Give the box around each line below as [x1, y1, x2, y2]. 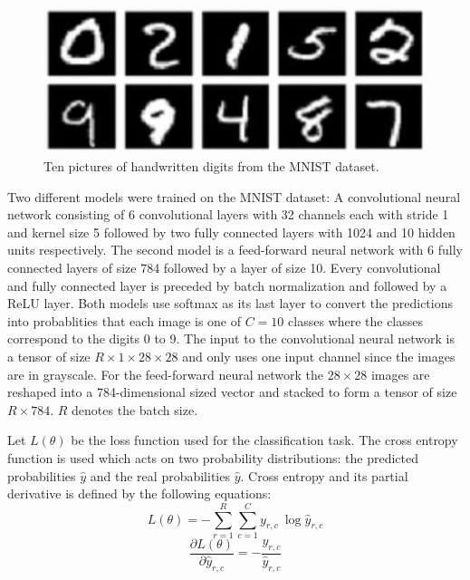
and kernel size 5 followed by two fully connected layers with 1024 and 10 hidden [7, 222, 456, 241]
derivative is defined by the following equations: [7, 484, 272, 503]
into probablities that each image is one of [7, 311, 242, 330]
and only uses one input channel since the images [182, 346, 456, 365]
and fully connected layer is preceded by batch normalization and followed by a [7, 275, 447, 295]
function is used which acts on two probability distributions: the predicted [7, 448, 418, 467]
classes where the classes [288, 311, 424, 330]
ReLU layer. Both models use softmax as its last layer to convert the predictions [7, 294, 453, 313]
